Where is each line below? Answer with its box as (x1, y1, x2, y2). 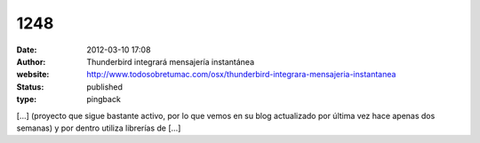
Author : (16, 56, 46, 67)
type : (16, 94, 37, 105)
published (86, 81, 124, 92)
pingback (86, 94, 122, 105)
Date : (16, 44, 37, 55)
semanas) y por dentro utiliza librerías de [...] (16, 123, 181, 133)
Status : (16, 81, 44, 92)
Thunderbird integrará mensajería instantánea (86, 56, 255, 67)
